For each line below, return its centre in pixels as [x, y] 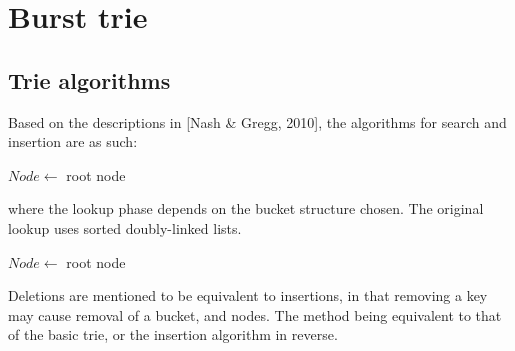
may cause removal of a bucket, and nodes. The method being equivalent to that [255, 314]
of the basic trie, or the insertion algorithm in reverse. [173, 334]
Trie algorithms [89, 79]
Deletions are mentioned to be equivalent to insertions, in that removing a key [248, 295]
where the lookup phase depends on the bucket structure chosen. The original [246, 208]
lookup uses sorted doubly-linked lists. [125, 227]
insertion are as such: [73, 141]
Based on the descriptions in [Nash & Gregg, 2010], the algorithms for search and [257, 121]
